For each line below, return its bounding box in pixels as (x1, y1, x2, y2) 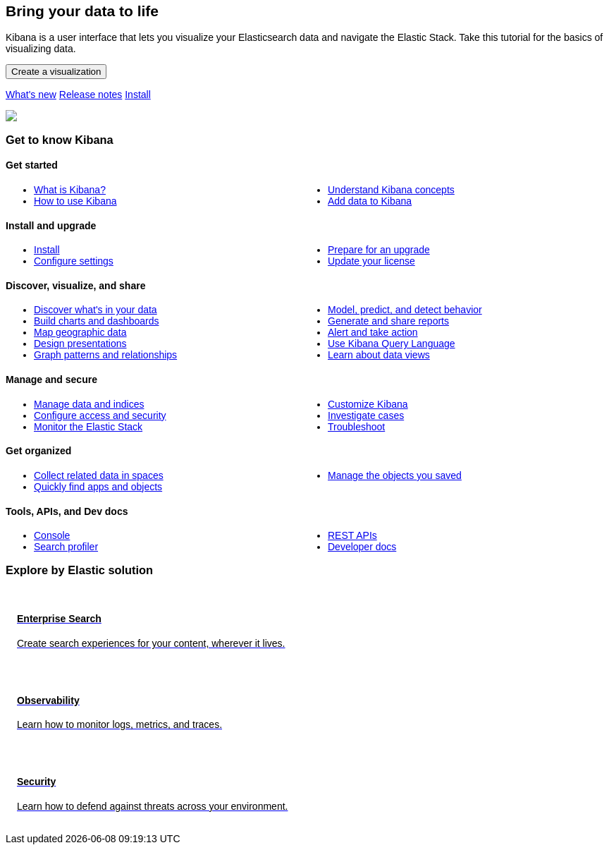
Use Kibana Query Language (328, 338, 455, 350)
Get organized (6, 445, 72, 457)
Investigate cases (328, 409, 405, 421)
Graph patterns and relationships (34, 349, 178, 361)
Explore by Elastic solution (6, 564, 154, 577)
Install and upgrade (6, 219, 97, 231)
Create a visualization (11, 66, 101, 78)
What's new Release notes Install (6, 89, 151, 101)
